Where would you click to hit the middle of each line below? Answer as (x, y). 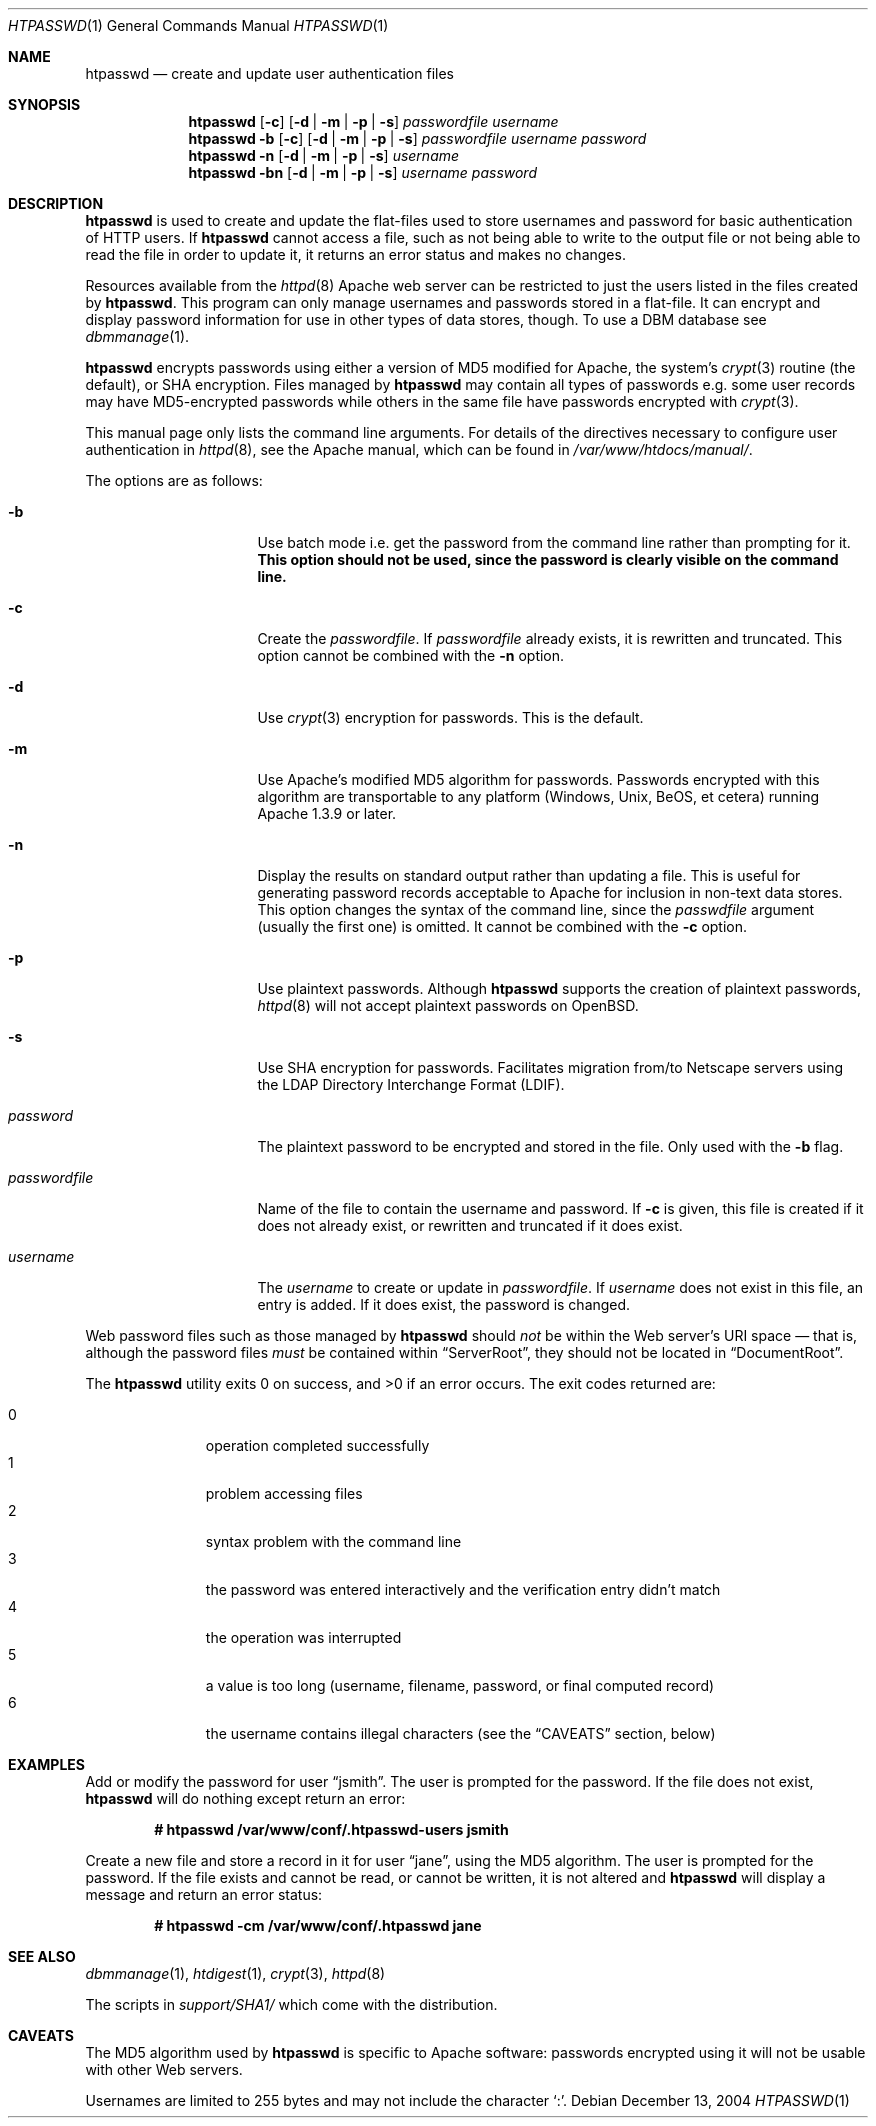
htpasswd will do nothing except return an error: (245, 1798)
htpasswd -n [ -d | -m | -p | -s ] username (324, 155)
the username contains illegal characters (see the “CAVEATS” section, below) (460, 1733)
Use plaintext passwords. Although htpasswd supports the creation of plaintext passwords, (559, 988)
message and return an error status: (204, 1894)
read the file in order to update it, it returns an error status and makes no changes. (355, 254)
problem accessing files (284, 1493)
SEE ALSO (42, 1956)
